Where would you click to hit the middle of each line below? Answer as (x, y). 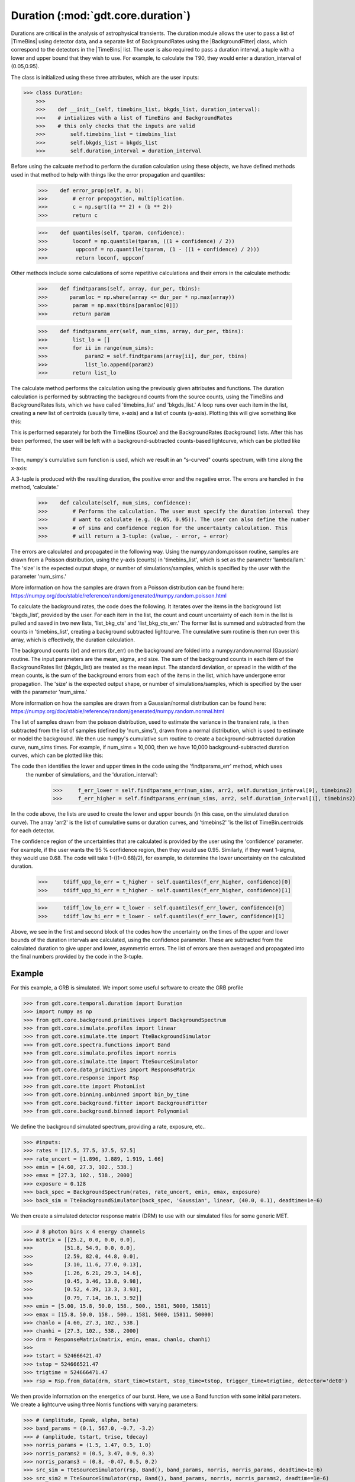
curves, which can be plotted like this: (57, 755)
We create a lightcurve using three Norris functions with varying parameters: (104, 1404)
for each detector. (33, 831)
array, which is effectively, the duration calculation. (73, 640)
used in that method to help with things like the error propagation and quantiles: (108, 174)
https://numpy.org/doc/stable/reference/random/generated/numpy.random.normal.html (118, 711)
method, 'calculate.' (35, 487)
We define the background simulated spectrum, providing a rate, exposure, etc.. (109, 1126)
